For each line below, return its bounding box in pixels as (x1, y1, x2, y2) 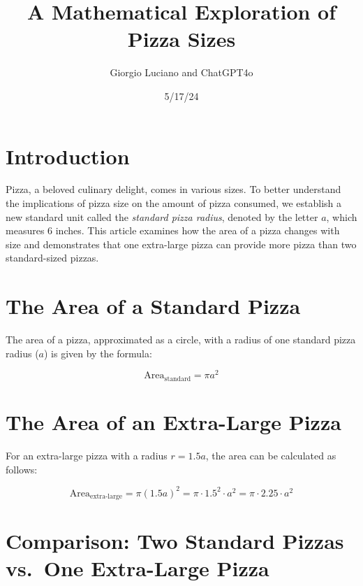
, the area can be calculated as (205, 448, 336, 462)
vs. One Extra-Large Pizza (6, 554, 269, 583)
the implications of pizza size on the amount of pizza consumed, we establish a (6, 196, 341, 210)
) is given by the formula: (43, 345, 152, 360)
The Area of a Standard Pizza (6, 292, 301, 320)
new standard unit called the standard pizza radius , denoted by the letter (6, 209, 318, 224)
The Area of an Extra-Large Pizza (6, 408, 341, 436)
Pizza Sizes (127, 24, 236, 53)
